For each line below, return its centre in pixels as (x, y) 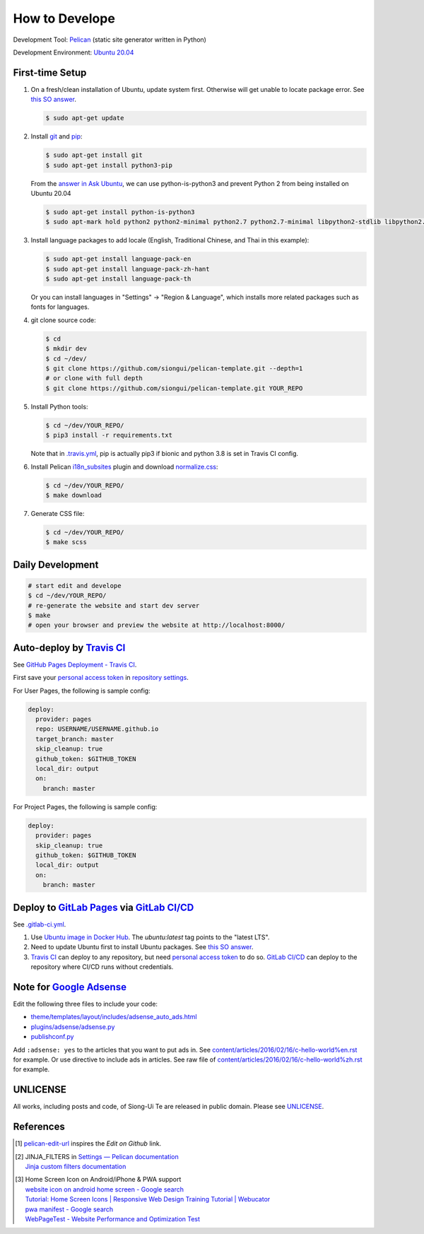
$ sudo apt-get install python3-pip (109, 165)
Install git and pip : (57, 136)
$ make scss (66, 542)
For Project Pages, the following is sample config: (85, 806)
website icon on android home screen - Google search (104, 1189)
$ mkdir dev (66, 349)
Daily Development (56, 564)
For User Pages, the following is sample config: (82, 691)
